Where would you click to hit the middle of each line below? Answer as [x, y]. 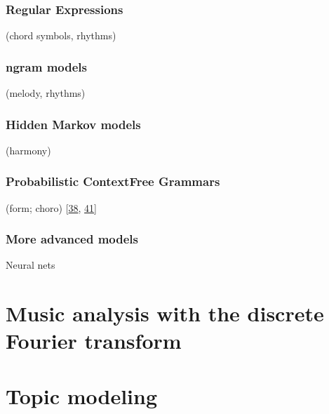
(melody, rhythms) [46, 93]
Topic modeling [81, 395]
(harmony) [28, 150]
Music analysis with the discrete [165, 313]
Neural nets [31, 265]
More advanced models [72, 239]
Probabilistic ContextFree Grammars [113, 181]
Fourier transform [94, 341]
